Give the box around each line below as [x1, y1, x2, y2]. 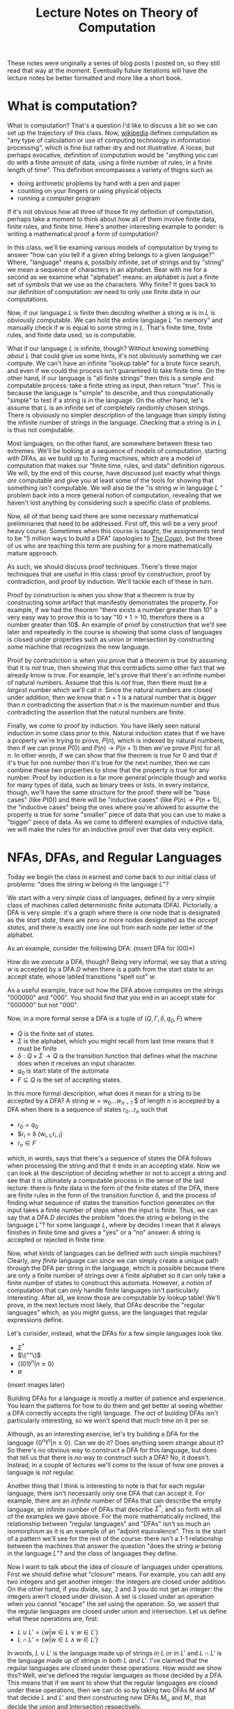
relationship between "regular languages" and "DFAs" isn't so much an [7, 1519, 210, 1528]
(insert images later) [7, 1380, 65, 1388]
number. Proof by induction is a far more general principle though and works [7, 774, 227, 782]
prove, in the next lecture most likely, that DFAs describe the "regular [7, 1301, 205, 1309]
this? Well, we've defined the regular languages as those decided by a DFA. [7, 1671, 224, 1680]
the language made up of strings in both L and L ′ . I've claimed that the [7, 1657, 209, 1665]
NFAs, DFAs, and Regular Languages [7, 850, 222, 866]
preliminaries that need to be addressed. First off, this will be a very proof [7, 519, 218, 528]
